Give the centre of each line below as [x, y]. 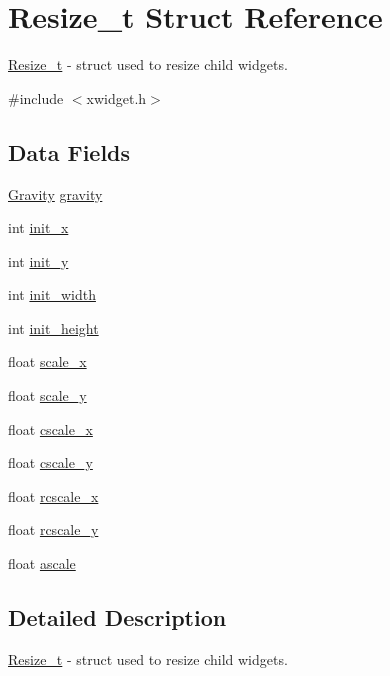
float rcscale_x [53, 495]
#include [36, 97]
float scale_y [47, 395]
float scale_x [47, 361]
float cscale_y [50, 462]
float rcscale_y [53, 529]
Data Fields [69, 151]
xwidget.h [116, 97]
